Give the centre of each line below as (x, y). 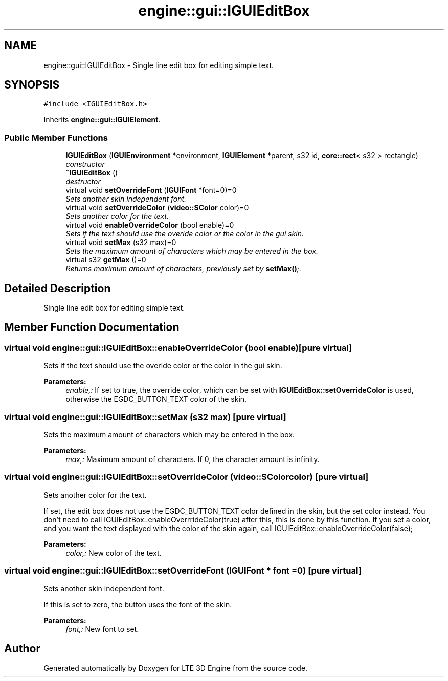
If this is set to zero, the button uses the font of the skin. (138, 604)
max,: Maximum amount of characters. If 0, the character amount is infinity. (193, 459)
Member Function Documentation (92, 327)
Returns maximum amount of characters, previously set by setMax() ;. (183, 269)
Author (22, 648)
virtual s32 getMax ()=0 (106, 260)
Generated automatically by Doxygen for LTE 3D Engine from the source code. (176, 668)
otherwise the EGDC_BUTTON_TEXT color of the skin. (156, 399)
